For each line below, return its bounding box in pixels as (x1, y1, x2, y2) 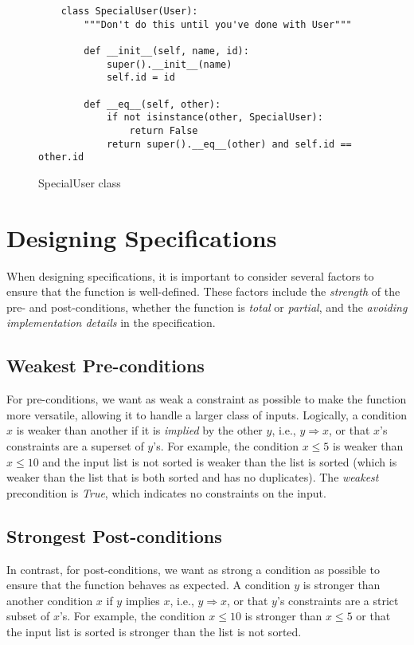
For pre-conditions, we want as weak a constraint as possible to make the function (6, 391, 407, 407)
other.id (38, 151, 84, 163)
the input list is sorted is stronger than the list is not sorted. (6, 623, 302, 639)
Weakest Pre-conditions (6, 353, 205, 378)
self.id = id (106, 72, 175, 84)
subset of (6, 608, 50, 624)
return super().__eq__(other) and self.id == (106, 138, 352, 150)
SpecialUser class (38, 174, 121, 191)
